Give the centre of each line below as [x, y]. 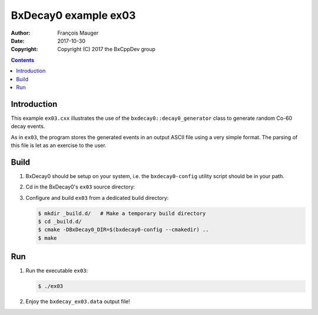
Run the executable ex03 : [57, 271]
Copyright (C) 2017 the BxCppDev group [107, 49]
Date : [18, 41]
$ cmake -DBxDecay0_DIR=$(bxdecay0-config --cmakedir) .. [123, 230]
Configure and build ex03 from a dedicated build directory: [97, 197]
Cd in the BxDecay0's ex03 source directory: [80, 187]
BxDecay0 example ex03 [73, 15]
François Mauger [78, 33]
